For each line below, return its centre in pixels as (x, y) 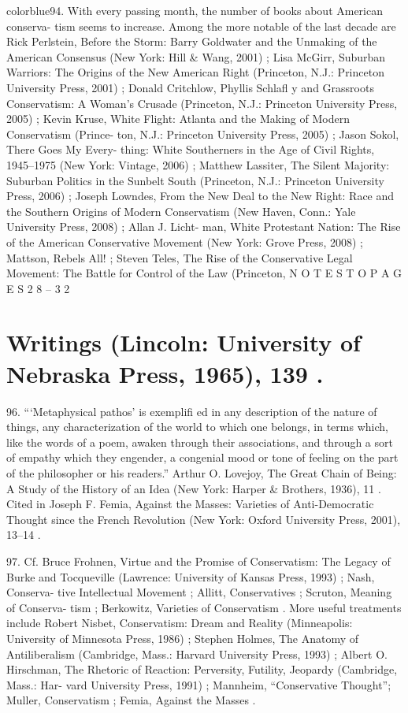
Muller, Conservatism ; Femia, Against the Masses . (131, 700)
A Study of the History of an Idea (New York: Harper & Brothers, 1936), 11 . (194, 488)
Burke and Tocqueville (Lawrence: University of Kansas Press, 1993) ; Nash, (191, 576)
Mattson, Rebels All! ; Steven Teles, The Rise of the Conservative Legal (180, 257)
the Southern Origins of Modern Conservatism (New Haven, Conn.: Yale (181, 211)
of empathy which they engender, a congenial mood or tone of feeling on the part (202, 457)
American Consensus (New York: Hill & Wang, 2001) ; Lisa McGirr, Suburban (196, 56)
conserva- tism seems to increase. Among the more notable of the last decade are (201, 26)
